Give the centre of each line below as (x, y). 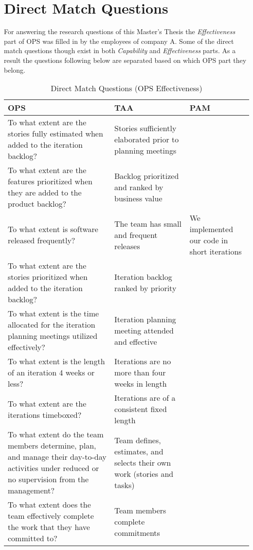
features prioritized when (50, 181)
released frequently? (42, 240)
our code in (209, 240)
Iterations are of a (145, 398)
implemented (211, 229)
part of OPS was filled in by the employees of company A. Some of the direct (119, 41)
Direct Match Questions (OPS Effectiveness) (126, 88)
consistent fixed (141, 409)
